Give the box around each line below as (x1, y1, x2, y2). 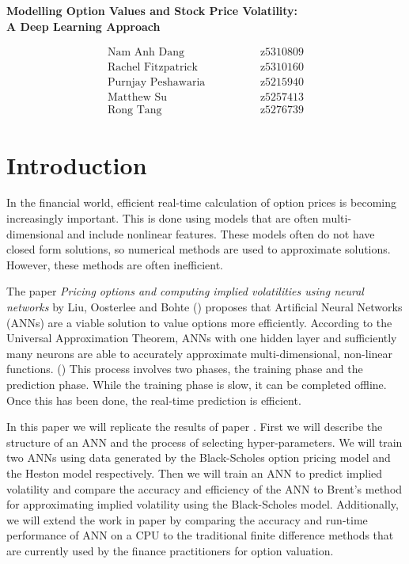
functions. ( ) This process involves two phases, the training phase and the (6, 360, 363, 377)
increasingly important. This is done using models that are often (6, 210, 319, 227)
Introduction (6, 148, 147, 181)
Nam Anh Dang (107, 47, 184, 59)
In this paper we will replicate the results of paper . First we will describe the (6, 418, 383, 435)
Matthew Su (107, 92, 167, 104)
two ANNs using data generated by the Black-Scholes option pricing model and (6, 449, 391, 466)
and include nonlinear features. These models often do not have (67, 225, 375, 242)
